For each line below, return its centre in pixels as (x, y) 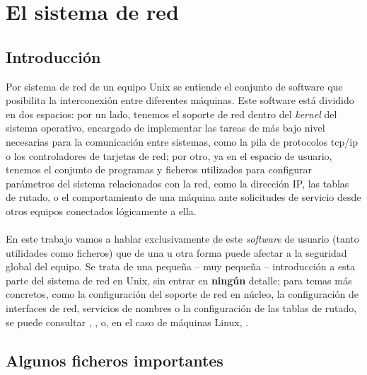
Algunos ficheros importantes (115, 360)
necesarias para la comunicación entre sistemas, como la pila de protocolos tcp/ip (182, 141)
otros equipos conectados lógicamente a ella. (101, 210)
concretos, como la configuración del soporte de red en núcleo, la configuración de (182, 294)
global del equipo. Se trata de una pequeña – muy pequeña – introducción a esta (181, 266)
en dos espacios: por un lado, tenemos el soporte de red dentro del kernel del (171, 114)
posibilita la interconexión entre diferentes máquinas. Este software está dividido (180, 100)
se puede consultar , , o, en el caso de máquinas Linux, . (127, 322)
